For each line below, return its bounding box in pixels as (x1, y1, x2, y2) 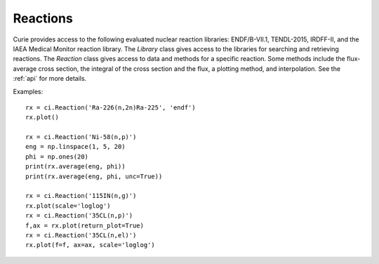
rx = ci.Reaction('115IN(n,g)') (25, 192, 137, 200)
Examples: (13, 87, 44, 95)
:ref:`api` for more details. (13, 74, 87, 83)
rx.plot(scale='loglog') (25, 202, 111, 210)
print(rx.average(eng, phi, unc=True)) (25, 172, 163, 180)
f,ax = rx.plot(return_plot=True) (25, 221, 144, 230)
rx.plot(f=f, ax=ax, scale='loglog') (25, 241, 156, 249)
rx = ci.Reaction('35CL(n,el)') (25, 231, 137, 239)
